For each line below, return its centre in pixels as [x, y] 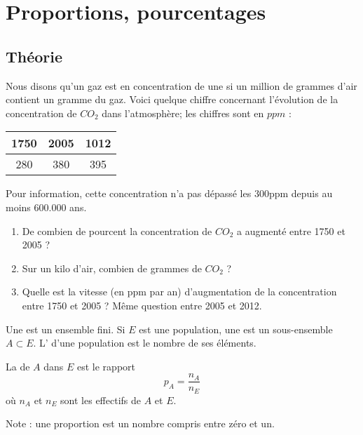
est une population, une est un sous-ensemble [236, 329]
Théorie [34, 56]
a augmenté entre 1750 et [291, 230]
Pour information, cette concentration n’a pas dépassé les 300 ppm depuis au [169, 193]
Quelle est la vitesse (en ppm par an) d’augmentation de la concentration [179, 292]
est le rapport [106, 366]
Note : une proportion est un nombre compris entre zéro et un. [140, 423]
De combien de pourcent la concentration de [117, 230]
